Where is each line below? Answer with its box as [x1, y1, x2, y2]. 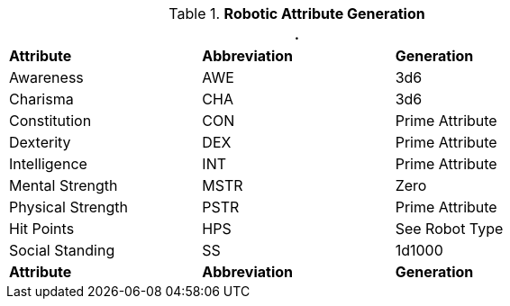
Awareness [9, 68, 84, 86]
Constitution [9, 112, 92, 130]
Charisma [9, 90, 74, 108]
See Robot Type [395, 220, 504, 238]
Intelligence [9, 155, 87, 173]
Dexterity [9, 133, 71, 151]
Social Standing [9, 241, 115, 259]
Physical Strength [9, 198, 128, 216]
